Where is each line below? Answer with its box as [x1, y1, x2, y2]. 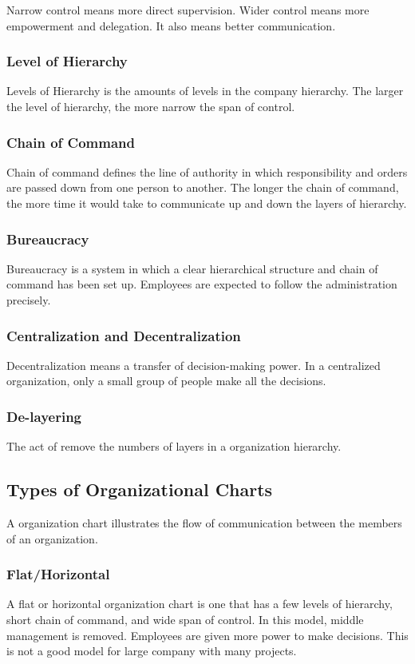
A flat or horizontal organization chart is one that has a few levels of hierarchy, [6, 595, 393, 612]
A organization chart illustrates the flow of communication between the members [6, 515, 402, 531]
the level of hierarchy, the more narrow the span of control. [6, 98, 295, 114]
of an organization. [6, 530, 98, 547]
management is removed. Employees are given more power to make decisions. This [6, 626, 409, 643]
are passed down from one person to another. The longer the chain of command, [6, 179, 399, 196]
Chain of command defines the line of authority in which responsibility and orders [6, 163, 408, 180]
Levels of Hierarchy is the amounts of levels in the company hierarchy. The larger [6, 82, 404, 99]
